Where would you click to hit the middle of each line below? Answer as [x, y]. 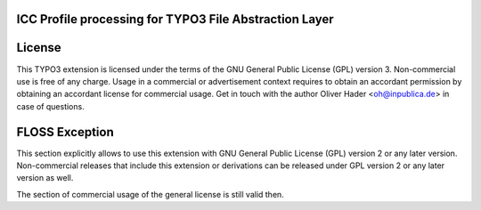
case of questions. [50, 106]
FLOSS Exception [65, 132]
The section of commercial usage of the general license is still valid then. [150, 194]
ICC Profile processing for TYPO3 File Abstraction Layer [175, 19]
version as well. [45, 178]
